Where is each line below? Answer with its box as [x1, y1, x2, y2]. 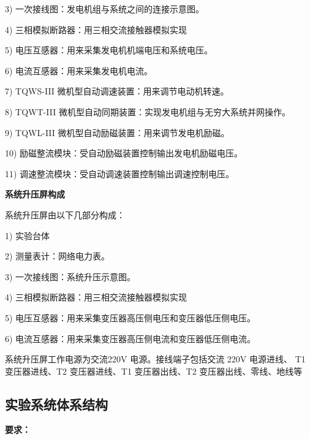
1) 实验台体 [5, 229, 50, 242]
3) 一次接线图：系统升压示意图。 [5, 270, 136, 283]
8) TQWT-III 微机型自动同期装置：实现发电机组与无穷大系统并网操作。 [5, 105, 290, 118]
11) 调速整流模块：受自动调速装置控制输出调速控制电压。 [5, 167, 235, 180]
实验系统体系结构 [5, 394, 108, 413]
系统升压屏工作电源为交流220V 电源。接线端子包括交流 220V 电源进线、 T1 [5, 353, 306, 365]
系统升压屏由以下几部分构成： [5, 208, 125, 221]
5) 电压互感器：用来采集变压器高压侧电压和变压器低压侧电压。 [5, 311, 256, 324]
